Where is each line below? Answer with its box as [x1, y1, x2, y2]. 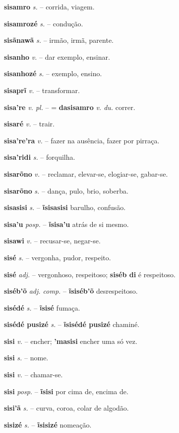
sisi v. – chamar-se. [4, 369, 63, 380]
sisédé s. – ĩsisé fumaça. [4, 302, 80, 313]
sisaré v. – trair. [4, 118, 55, 129]
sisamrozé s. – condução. [4, 18, 83, 28]
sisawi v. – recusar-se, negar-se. [4, 235, 101, 246]
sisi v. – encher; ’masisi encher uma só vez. [4, 335, 137, 346]
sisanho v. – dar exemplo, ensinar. [4, 51, 110, 62]
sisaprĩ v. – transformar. [4, 85, 80, 95]
